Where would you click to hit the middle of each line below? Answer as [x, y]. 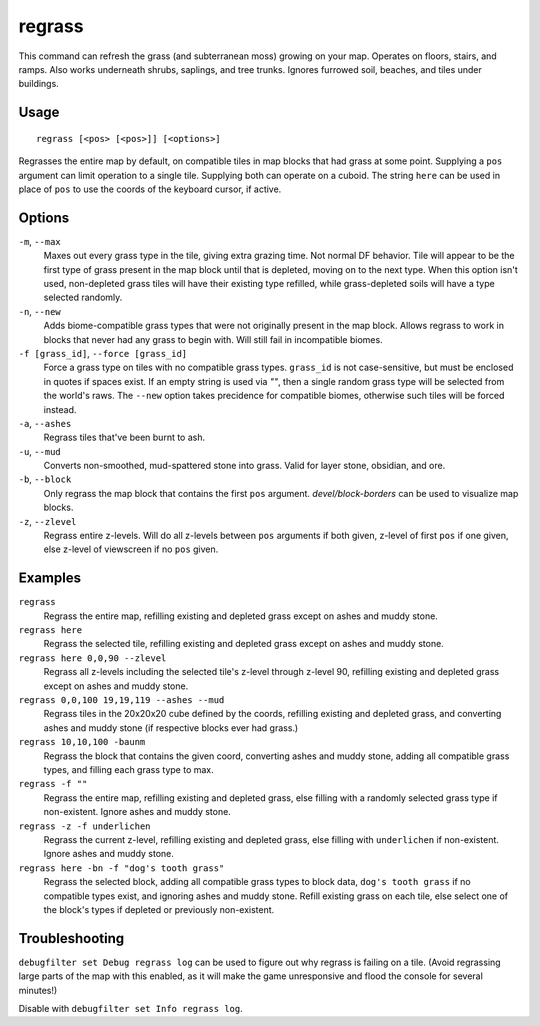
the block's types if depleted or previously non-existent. [159, 909]
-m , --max [39, 241]
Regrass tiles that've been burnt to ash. [124, 437]
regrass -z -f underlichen [84, 826]
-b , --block [45, 479]
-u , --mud [39, 451]
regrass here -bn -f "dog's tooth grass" [121, 868]
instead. [60, 409]
